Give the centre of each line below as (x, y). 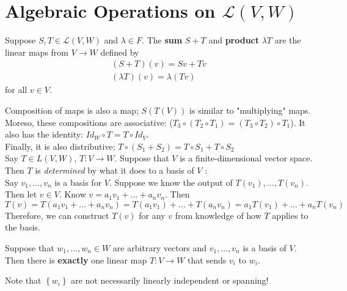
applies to (290, 215)
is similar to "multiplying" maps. (250, 110)
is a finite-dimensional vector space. (246, 158)
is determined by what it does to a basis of (115, 170)
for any (152, 215)
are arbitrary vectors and (159, 247)
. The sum (162, 40)
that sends (207, 260)
